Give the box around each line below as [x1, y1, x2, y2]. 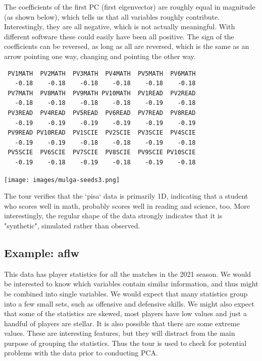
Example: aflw [4, 245, 80, 260]
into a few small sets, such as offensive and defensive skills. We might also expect [4, 298, 254, 309]
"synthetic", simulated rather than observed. [4, 220, 140, 230]
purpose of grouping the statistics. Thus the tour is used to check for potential [4, 337, 247, 348]
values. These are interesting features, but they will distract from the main [4, 328, 235, 338]
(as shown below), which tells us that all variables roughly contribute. [4, 11, 220, 22]
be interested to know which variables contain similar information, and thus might [4, 278, 258, 289]
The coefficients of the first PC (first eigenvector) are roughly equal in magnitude [4, 2, 255, 12]
